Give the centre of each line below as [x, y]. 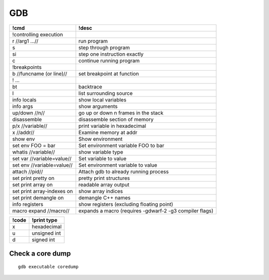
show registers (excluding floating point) [126, 204]
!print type [44, 220]
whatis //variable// [34, 152]
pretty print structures [104, 178]
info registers [28, 204]
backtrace [90, 87]
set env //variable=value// [42, 165]
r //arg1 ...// [25, 41]
